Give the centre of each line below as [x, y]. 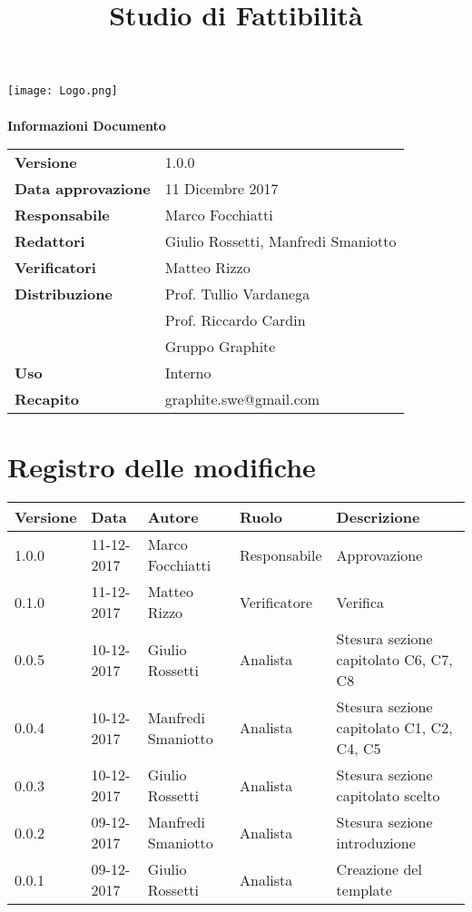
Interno [188, 373]
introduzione [376, 843]
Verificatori [55, 268]
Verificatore [276, 602]
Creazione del [379, 869]
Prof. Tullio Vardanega [237, 294]
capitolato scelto [388, 796]
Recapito [47, 399]
